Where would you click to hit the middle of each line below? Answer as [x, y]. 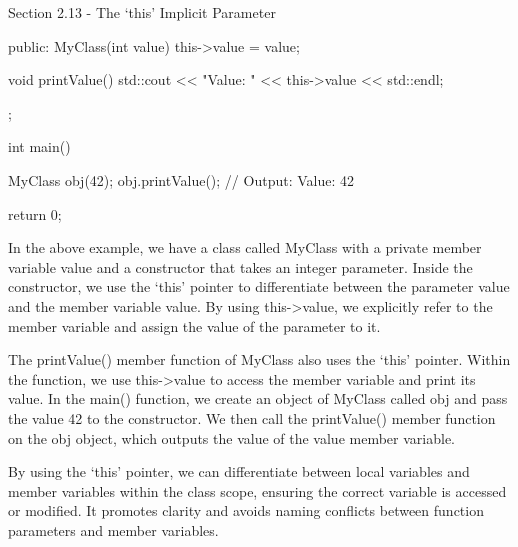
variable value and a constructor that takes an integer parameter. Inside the [240, 266]
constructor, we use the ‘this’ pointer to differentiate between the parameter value [259, 286]
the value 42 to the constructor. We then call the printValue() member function [252, 417]
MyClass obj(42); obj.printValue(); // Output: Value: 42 [181, 179]
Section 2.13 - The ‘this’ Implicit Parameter [142, 12]
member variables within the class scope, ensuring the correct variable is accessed [257, 490]
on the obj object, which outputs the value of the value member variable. [231, 437]
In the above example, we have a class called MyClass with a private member [245, 247]
